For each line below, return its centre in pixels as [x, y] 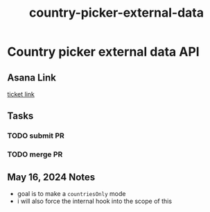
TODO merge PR [35, 154]
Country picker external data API [103, 52]
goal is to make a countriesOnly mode [71, 194]
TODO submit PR [36, 136]
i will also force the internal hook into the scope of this [94, 201]
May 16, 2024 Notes [51, 177]
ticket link [21, 94]
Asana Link [32, 78]
